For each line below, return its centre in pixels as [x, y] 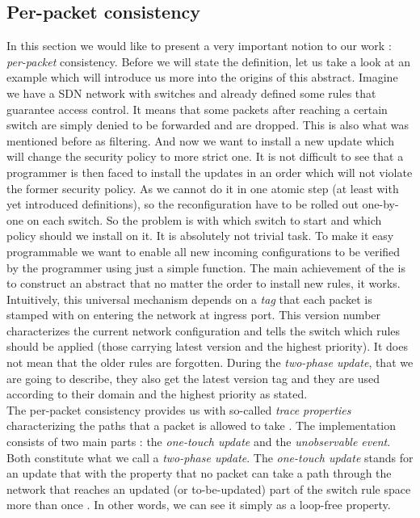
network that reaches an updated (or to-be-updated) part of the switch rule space [209, 489]
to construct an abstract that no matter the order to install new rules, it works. [204, 283]
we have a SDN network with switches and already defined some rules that [191, 93]
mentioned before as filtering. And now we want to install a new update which [201, 140]
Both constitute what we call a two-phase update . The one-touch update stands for [210, 457]
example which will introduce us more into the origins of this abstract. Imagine [202, 77]
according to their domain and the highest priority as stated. [157, 394]
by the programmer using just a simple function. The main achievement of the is [206, 267]
